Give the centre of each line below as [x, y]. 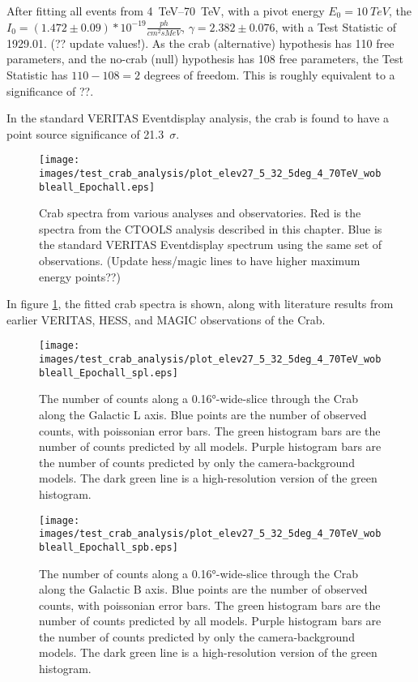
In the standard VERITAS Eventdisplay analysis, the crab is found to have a [198, 118]
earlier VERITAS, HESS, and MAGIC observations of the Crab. [166, 319]
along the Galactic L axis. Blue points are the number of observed [203, 414]
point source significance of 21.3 [85, 133]
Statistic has [37, 74]
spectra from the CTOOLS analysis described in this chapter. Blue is [211, 228]
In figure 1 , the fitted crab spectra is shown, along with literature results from [200, 304]
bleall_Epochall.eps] [97, 187]
